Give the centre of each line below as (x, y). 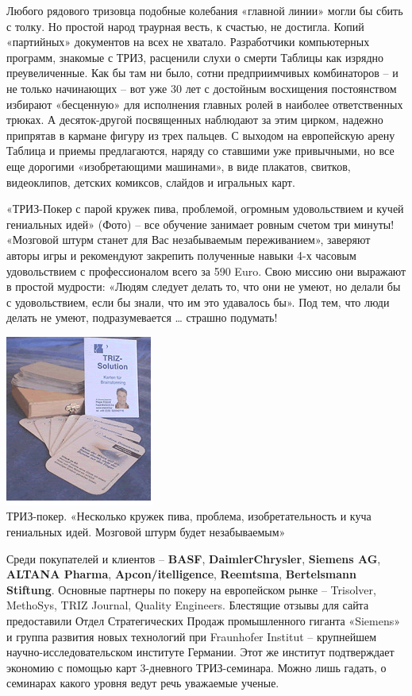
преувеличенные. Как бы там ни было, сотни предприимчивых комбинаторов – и (202, 73)
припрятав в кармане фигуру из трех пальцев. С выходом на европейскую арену (201, 135)
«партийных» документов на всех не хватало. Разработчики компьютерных (188, 42)
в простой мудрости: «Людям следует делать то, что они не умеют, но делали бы (204, 286)
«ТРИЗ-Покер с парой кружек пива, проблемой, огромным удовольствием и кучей (205, 209)
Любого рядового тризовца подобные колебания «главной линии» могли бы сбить (205, 10)
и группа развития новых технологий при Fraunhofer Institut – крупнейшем (192, 636)
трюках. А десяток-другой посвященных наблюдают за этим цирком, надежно (195, 120)
